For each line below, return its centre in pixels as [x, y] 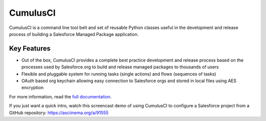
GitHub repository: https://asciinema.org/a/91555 [59, 113]
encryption [33, 88]
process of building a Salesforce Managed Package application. [74, 34]
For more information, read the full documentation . [60, 96]
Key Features [30, 48]
